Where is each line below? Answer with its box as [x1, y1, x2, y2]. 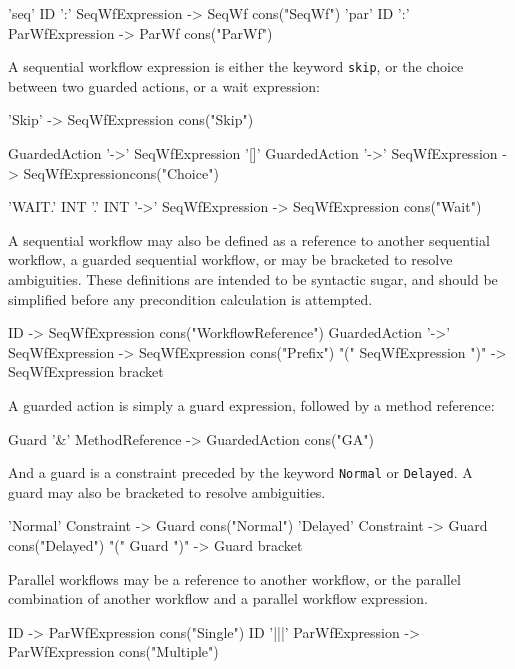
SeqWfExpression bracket [8, 361, 164, 382]
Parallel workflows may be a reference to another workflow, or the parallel [8, 568, 461, 589]
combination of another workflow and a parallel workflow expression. [8, 588, 428, 609]
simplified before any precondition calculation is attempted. [8, 288, 373, 309]
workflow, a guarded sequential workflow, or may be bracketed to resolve [8, 249, 453, 270]
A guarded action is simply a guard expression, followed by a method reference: [8, 394, 495, 415]
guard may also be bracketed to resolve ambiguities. [8, 481, 326, 502]
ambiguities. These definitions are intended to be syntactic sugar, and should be [8, 269, 498, 289]
